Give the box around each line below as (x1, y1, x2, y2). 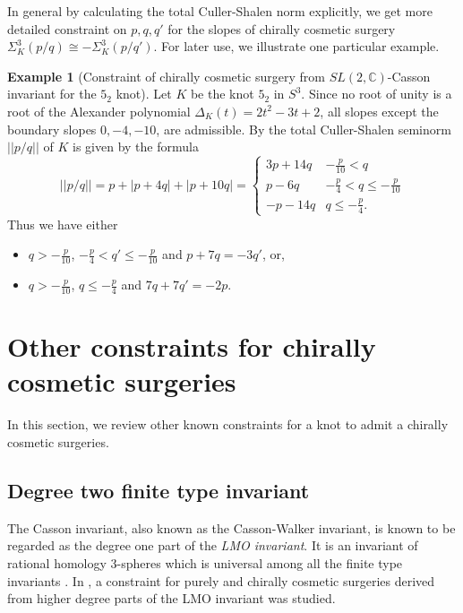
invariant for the (7, 84, 97, 103)
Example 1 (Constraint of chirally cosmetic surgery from (7, 66, 325, 85)
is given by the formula (73, 137, 199, 156)
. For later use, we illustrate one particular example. (153, 37, 440, 56)
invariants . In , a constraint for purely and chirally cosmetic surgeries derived (7, 571, 435, 590)
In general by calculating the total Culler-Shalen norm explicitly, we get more (7, 2, 433, 20)
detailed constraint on (7, 19, 127, 38)
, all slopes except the (320, 101, 439, 120)
